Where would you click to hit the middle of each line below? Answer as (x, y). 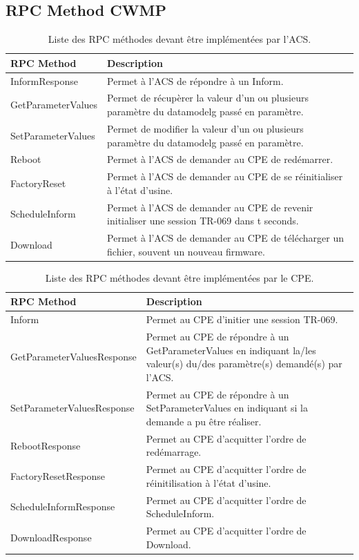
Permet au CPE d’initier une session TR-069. (242, 319)
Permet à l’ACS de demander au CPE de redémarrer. (220, 159)
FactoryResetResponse (58, 475)
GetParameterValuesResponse (74, 357)
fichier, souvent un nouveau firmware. (186, 251)
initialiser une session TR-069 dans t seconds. (203, 221)
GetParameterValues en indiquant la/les (231, 350)
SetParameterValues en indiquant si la (227, 408)
